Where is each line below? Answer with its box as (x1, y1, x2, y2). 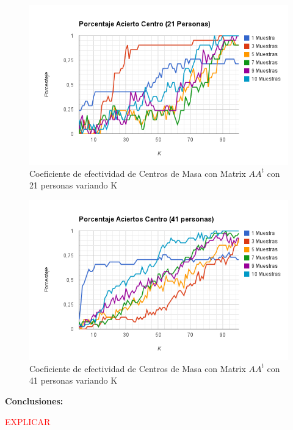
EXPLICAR (5, 415, 51, 428)
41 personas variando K (29, 374, 118, 387)
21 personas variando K (29, 179, 118, 192)
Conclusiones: (5, 394, 63, 407)
